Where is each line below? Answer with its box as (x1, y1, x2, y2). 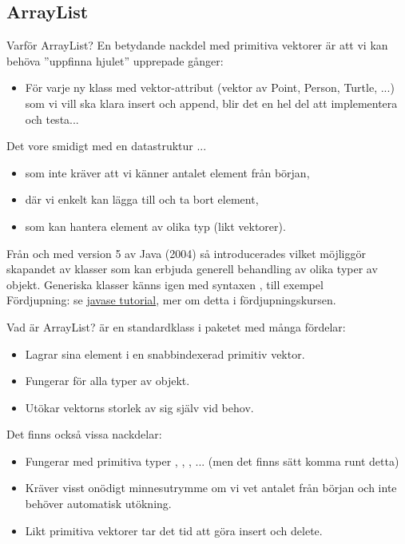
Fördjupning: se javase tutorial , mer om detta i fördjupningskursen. (6, 292, 336, 308)
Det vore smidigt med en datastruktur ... (6, 137, 207, 154)
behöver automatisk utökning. (25, 495, 172, 512)
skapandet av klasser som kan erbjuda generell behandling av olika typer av (6, 260, 378, 277)
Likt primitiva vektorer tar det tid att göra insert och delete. (25, 522, 323, 538)
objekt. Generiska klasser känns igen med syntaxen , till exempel (6, 276, 324, 292)
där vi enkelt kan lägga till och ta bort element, (25, 191, 259, 208)
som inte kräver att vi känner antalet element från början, (25, 164, 310, 181)
